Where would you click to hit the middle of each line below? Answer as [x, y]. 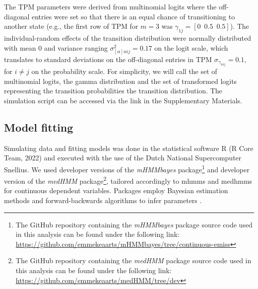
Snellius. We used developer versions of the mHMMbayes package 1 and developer [127, 168]
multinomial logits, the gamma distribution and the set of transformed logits [121, 81]
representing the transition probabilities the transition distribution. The [113, 91]
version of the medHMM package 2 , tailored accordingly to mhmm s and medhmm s [128, 180]
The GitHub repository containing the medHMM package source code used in [133, 260]
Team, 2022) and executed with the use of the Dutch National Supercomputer [123, 158]
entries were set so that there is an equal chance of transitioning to [133, 16]
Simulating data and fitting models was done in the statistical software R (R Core [129, 148]
